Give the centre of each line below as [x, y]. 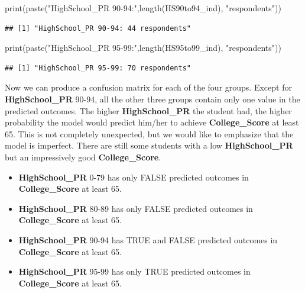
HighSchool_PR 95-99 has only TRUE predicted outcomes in [134, 271]
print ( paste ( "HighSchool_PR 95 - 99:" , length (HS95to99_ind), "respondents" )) [143, 48]
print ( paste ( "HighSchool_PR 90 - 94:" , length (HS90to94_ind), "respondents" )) [143, 8]
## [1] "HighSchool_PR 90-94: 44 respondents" [98, 28]
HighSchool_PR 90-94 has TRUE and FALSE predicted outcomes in [148, 239]
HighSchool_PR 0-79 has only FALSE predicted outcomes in [134, 177]
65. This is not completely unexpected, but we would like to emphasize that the [149, 133]
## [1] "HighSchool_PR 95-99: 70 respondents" [98, 68]
